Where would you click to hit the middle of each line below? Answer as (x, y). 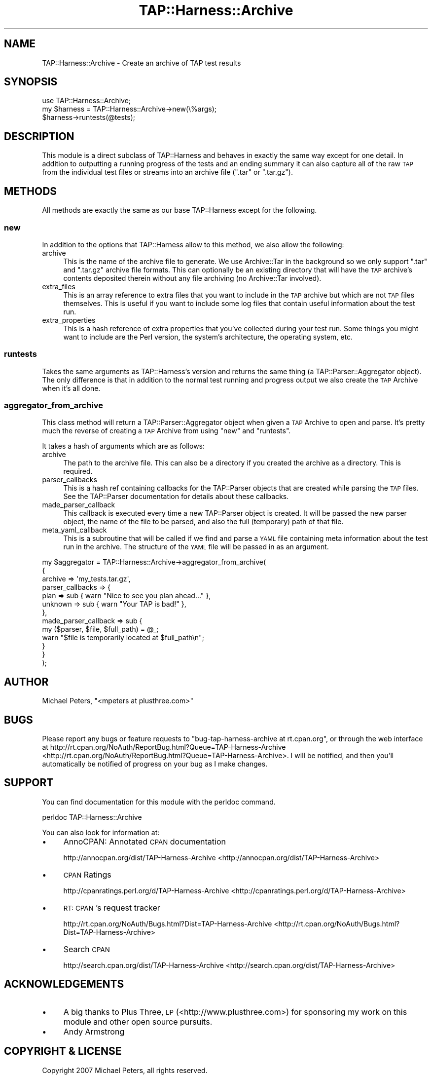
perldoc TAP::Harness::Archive (92, 817)
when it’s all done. (71, 388)
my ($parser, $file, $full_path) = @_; (100, 629)
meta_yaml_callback (74, 530)
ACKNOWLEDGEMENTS (64, 984)
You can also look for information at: (101, 832)
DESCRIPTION (39, 136)
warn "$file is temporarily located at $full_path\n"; (123, 638)
